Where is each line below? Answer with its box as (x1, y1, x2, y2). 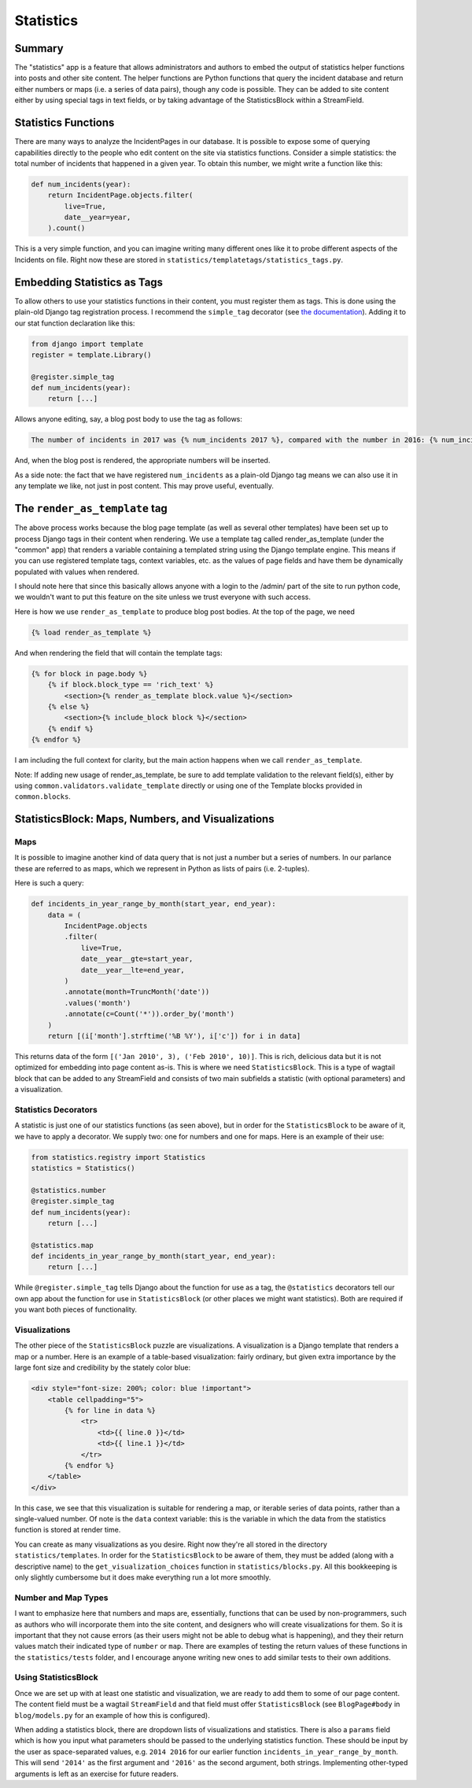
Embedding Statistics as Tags (14, 275, 164, 289)
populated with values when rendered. (14, 567, 139, 576)
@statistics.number (31, 1186, 106, 1194)
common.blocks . (14, 792, 71, 801)
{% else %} (47, 702, 90, 711)
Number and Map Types (14, 1592, 109, 1603)
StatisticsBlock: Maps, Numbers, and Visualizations (14, 812, 275, 826)
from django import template (31, 339, 144, 348)
